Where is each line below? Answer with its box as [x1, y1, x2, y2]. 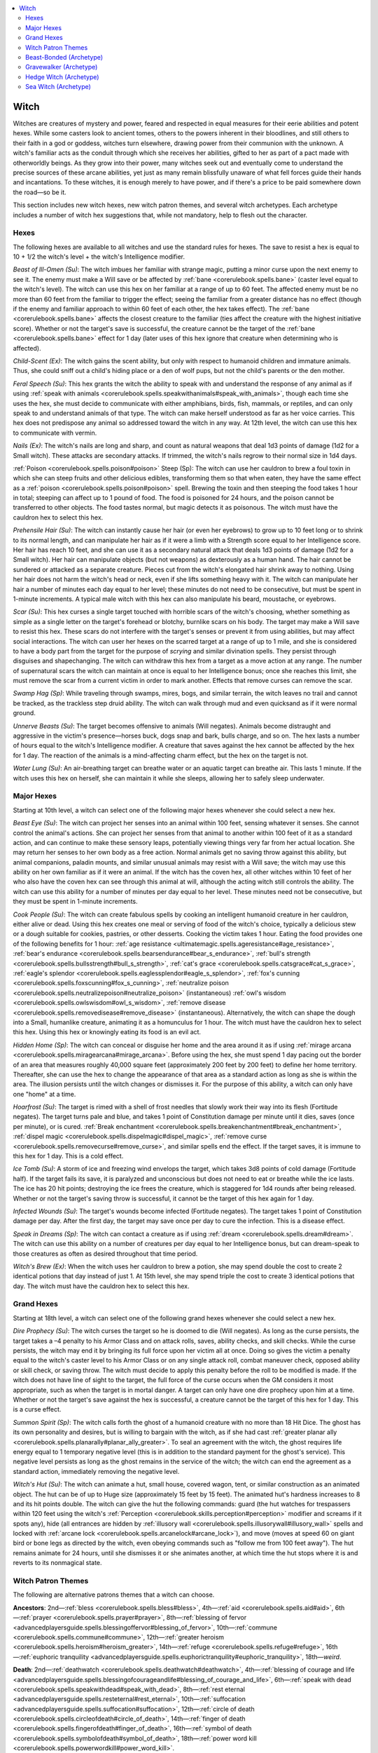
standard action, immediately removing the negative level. [13, 1467, 180, 1475]
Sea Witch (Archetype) [25, 83, 91, 91]
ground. [13, 709, 36, 717]
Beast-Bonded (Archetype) [25, 53, 104, 61]
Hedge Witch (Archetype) [25, 72, 99, 81]
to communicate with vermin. [13, 428, 97, 437]
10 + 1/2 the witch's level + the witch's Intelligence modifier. [13, 252, 185, 261]
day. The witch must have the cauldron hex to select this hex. [13, 1282, 190, 1290]
